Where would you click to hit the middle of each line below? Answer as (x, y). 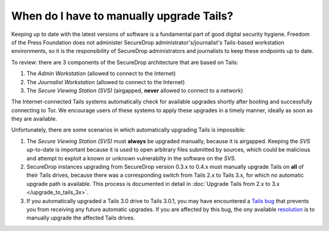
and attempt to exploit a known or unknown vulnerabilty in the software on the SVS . (131, 158)
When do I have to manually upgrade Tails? (122, 16)
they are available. (34, 119)
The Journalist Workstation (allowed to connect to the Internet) (106, 82)
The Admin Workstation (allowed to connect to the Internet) (101, 74)
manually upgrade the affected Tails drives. (81, 218)
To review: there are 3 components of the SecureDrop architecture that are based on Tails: (125, 62)
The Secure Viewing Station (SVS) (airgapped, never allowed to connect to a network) (135, 90)
